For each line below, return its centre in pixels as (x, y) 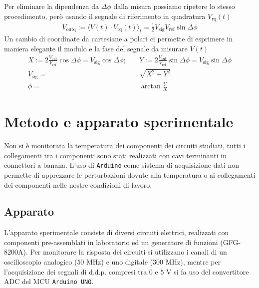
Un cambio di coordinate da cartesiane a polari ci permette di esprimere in (119, 39)
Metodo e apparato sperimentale (119, 122)
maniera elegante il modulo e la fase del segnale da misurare (96, 48)
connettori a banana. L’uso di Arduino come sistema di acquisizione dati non (122, 165)
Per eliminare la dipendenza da (52, 6)
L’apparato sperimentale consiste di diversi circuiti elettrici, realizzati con (117, 232)
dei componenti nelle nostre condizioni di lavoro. (78, 184)
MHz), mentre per (193, 262)
